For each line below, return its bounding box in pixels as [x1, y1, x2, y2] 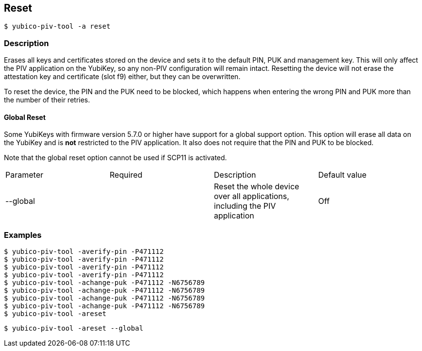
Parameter [5, 170, 43, 180]
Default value [318, 170, 367, 180]
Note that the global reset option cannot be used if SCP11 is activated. [4, 153, 227, 162]
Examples [4, 230, 42, 240]
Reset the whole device [214, 182, 299, 192]
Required [109, 170, 142, 180]
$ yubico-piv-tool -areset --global [4, 324, 143, 333]
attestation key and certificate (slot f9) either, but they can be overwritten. [4, 72, 241, 81]
